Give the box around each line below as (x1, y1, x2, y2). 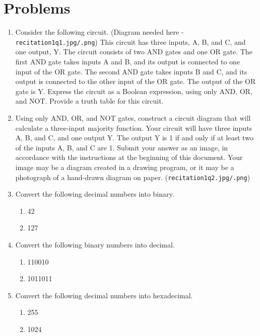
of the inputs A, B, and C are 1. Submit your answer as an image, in (15, 142, 228, 152)
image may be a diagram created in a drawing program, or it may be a (15, 161, 234, 172)
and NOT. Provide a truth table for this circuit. (15, 96, 164, 106)
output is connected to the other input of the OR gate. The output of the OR (15, 76, 256, 87)
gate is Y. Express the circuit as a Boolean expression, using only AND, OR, (15, 86, 252, 96)
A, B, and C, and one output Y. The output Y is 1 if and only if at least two (15, 132, 253, 143)
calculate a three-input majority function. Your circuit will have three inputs (15, 122, 252, 133)
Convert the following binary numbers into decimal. (15, 239, 175, 249)
